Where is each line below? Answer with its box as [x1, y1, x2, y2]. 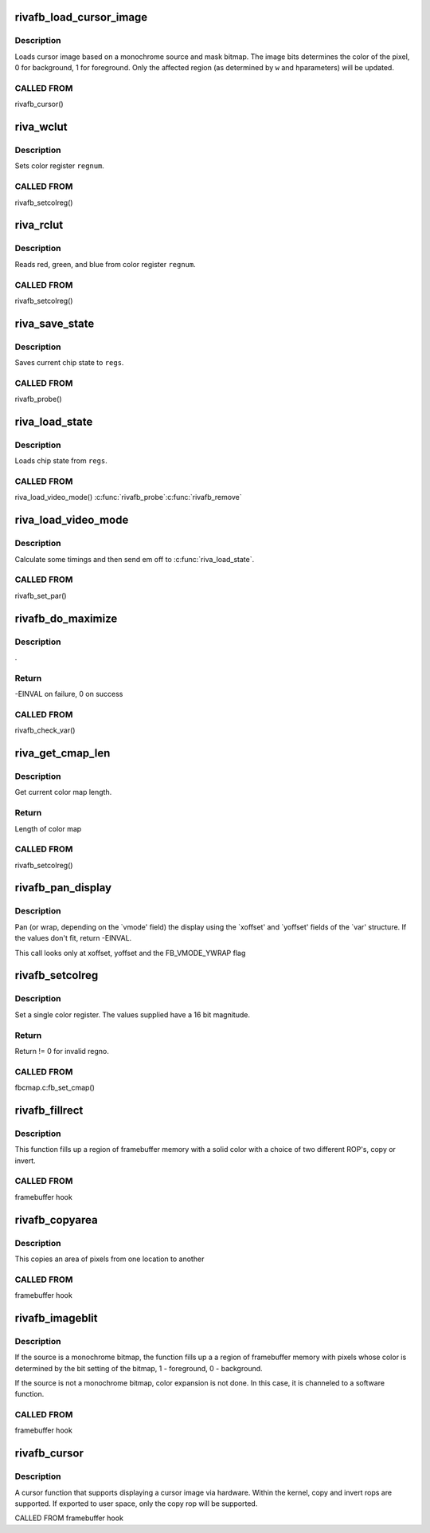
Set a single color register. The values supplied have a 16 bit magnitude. [14, 1009, 251, 1020]
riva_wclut [14, 120, 68, 134]
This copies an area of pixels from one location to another [14, 1254, 205, 1264]
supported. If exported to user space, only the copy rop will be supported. [14, 1499, 258, 1508]
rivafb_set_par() [14, 591, 67, 600]
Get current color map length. [14, 788, 112, 797]
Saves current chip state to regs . [14, 358, 124, 368]
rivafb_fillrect [14, 1103, 84, 1117]
